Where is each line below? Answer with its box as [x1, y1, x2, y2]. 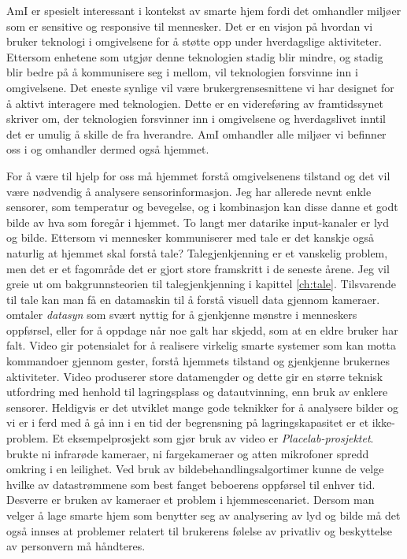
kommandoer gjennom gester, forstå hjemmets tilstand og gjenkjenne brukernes [6, 353, 390, 369]
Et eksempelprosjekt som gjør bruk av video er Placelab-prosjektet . [52, 430, 374, 446]
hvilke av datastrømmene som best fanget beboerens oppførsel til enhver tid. [6, 476, 376, 492]
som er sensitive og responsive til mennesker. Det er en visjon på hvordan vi [6, 17, 373, 34]
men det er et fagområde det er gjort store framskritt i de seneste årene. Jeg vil [6, 260, 390, 276]
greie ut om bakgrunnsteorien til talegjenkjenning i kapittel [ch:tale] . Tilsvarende [6, 276, 397, 292]
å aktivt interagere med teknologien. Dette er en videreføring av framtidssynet [6, 94, 383, 111]
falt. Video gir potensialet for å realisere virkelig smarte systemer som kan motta [6, 337, 396, 354]
